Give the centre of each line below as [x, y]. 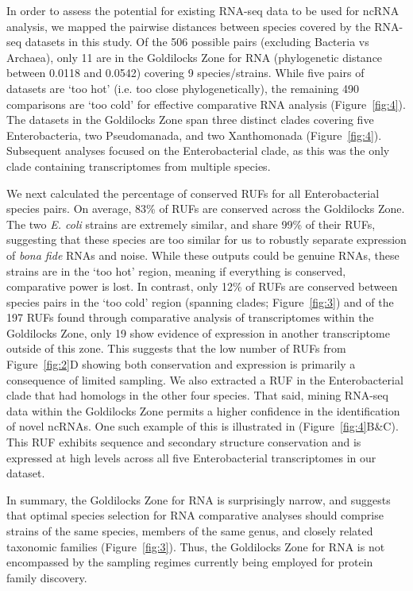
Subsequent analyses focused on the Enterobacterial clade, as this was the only [198, 151]
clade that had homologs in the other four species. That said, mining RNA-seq [197, 395]
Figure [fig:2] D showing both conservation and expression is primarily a [181, 364]
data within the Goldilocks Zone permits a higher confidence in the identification [203, 410]
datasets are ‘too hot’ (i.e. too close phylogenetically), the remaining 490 [183, 88]
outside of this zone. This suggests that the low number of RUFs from [176, 348]
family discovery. [47, 577]
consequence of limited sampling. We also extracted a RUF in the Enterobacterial [205, 379]
